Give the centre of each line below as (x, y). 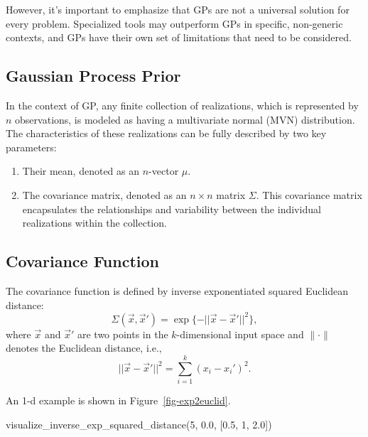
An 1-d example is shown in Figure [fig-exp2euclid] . (118, 400)
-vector (164, 171)
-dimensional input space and (240, 334)
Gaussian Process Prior (93, 76)
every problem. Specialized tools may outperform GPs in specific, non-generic (174, 23)
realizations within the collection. (94, 223)
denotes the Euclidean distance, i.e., (84, 348)
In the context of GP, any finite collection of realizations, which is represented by (182, 105)
